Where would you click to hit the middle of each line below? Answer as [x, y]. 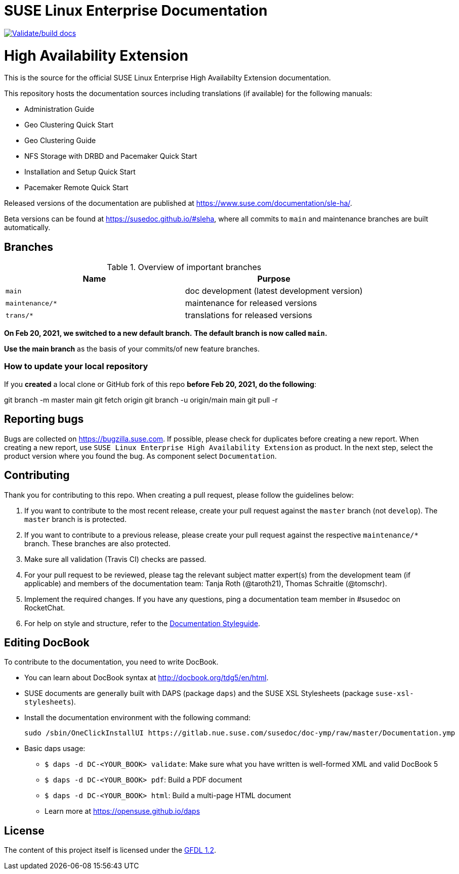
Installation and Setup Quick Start [80, 172]
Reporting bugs [44, 419]
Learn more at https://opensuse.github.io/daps [122, 811]
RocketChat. [45, 607]
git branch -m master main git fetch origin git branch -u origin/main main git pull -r [141, 400]
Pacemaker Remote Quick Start [76, 188]
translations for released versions [248, 315]
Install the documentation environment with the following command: [138, 718]
